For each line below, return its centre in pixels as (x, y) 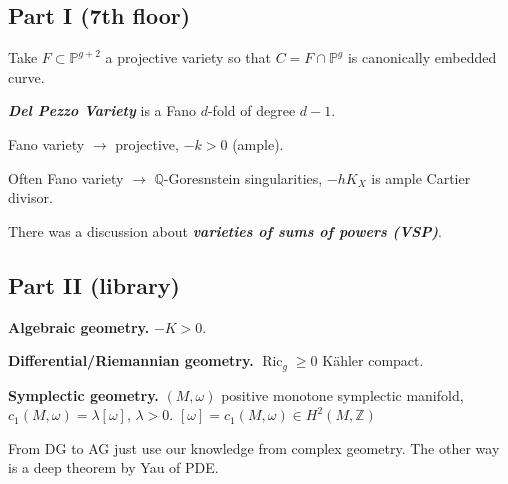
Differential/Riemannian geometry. (131, 360)
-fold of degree (251, 110)
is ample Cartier (421, 177)
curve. (26, 76)
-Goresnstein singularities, (243, 177)
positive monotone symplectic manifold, (342, 394)
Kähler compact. (373, 360)
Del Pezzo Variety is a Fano (102, 110)
